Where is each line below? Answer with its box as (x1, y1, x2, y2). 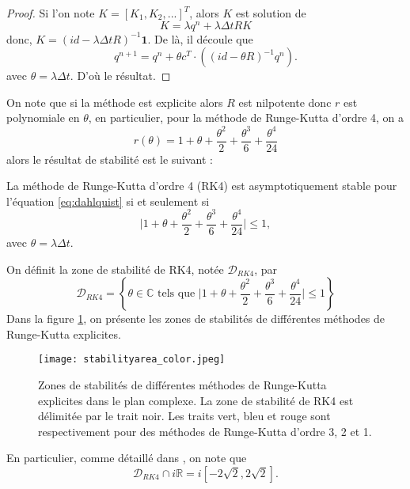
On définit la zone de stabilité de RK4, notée (6, 260, 224, 277)
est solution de (235, 5, 306, 21)
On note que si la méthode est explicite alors (6, 93, 223, 110)
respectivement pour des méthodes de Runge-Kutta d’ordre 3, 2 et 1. (38, 423, 372, 439)
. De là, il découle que (147, 30, 253, 47)
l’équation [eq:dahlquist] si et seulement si (6, 192, 210, 209)
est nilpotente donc (238, 93, 332, 110)
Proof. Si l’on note (6, 5, 95, 21)
